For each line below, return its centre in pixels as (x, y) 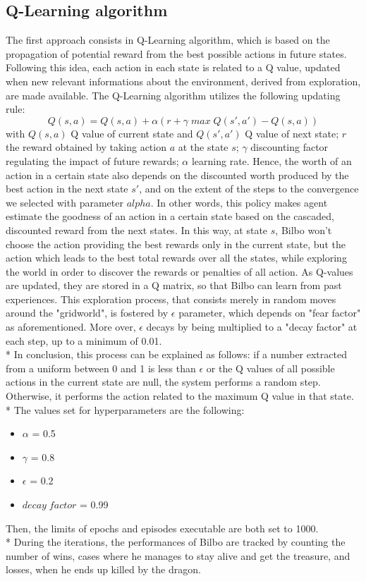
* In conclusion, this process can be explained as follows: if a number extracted (176, 354)
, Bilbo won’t (304, 230)
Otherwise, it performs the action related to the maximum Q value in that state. (180, 396)
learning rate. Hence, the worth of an (272, 160)
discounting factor (289, 147)
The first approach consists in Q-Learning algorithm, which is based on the (168, 40)
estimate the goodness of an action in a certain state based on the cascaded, (170, 216)
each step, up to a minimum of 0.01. (84, 340)
